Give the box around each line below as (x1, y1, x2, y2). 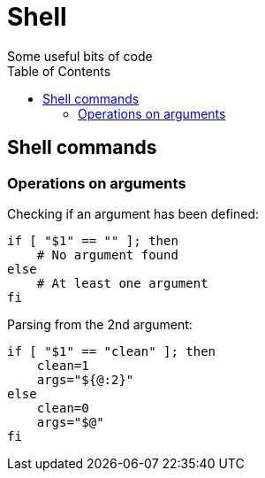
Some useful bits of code (7, 48, 153, 64)
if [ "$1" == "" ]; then (7, 233, 178, 248)
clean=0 (36, 400, 89, 415)
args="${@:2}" (36, 372, 134, 387)
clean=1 (36, 358, 89, 373)
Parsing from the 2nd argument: (7, 316, 193, 332)
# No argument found (36, 247, 178, 262)
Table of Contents (7, 63, 111, 79)
